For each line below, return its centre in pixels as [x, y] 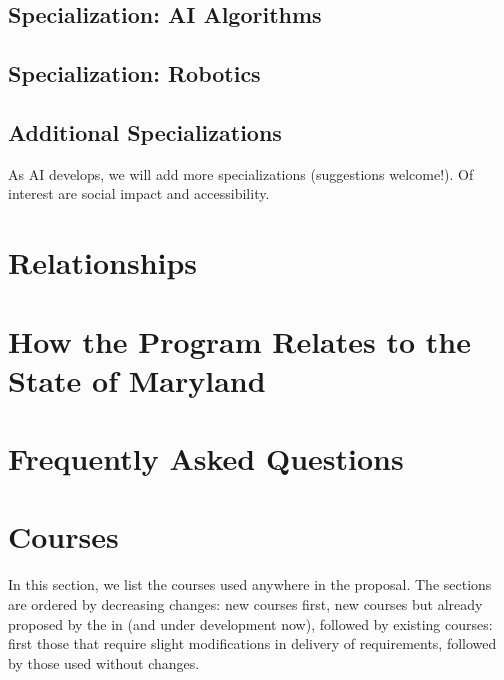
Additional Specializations [145, 131]
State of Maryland [137, 379]
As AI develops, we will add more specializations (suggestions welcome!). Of [241, 173]
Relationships [103, 262]
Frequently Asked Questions [206, 458]
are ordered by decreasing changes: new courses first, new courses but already [245, 603]
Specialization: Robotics [134, 73]
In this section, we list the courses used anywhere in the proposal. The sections [250, 584]
